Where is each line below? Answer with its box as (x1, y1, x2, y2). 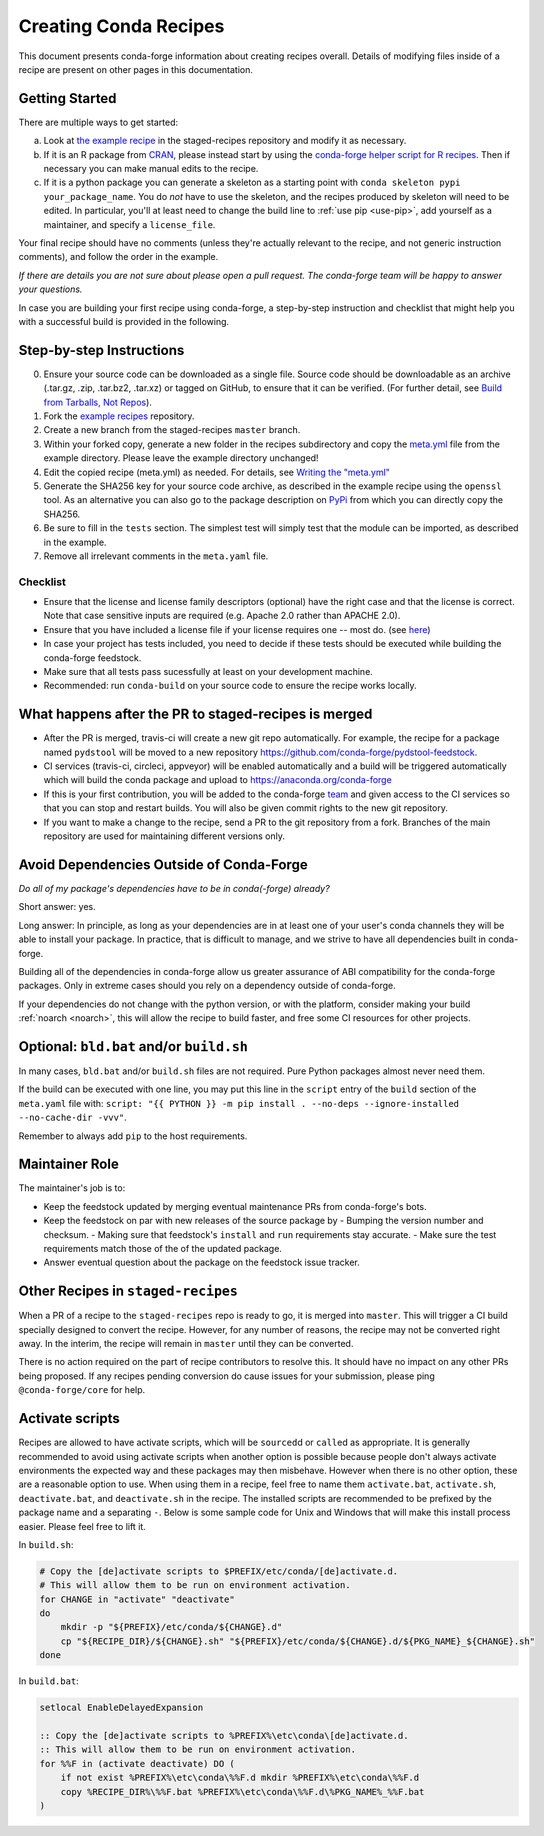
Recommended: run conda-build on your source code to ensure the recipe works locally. (43, 680, 417, 692)
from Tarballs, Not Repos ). (43, 396, 152, 408)
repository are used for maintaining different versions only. (43, 830, 285, 842)
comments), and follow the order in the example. (18, 251, 219, 263)
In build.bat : (18, 1675, 79, 1687)
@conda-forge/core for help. (18, 1384, 146, 1396)
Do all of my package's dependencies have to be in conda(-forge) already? (18, 882, 330, 894)
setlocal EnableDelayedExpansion (39, 1702, 204, 1714)
